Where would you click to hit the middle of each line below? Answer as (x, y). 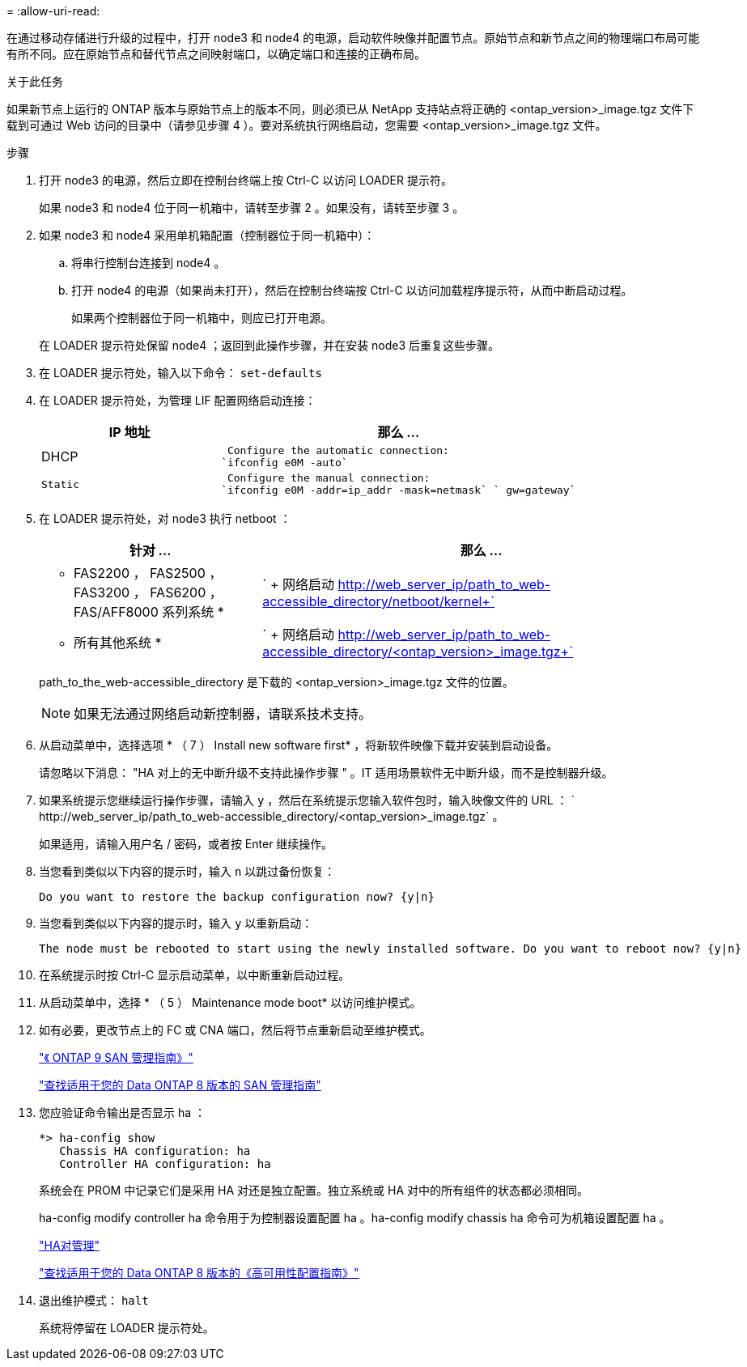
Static (60, 484)
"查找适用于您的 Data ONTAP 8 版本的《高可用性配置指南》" (199, 1273)
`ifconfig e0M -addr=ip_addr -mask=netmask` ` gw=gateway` (399, 490)
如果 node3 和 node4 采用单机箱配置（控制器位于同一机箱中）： (207, 235)
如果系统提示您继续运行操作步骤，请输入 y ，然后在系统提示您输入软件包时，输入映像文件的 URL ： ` (307, 800)
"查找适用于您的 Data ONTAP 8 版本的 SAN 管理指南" (180, 1085)
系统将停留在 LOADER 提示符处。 (127, 1328)
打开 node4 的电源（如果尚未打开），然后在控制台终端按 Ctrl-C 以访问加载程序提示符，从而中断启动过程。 (352, 290)
